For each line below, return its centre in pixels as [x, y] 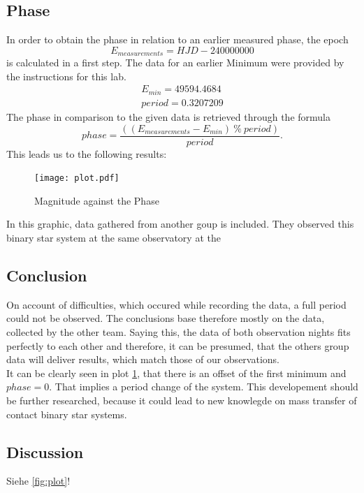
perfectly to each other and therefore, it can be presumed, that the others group [178, 345]
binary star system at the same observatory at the [114, 238]
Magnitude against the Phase [97, 200]
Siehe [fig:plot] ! [38, 481]
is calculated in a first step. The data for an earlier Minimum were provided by [175, 62]
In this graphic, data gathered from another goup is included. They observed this [180, 224]
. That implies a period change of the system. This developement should [204, 387]
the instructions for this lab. [66, 76]
